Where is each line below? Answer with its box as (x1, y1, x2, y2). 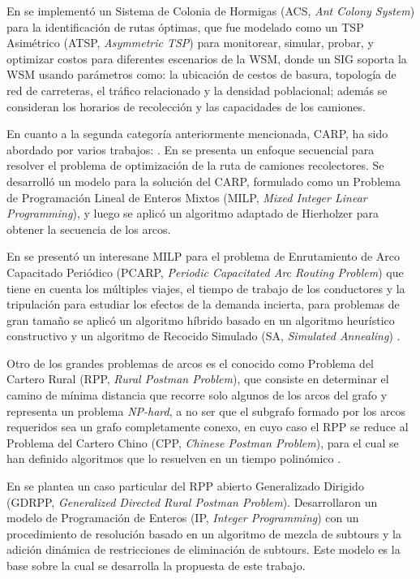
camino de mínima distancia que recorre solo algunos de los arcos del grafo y (6, 387, 388, 404)
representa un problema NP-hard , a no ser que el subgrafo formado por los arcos (6, 402, 406, 419)
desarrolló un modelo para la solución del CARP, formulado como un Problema (6, 172, 401, 189)
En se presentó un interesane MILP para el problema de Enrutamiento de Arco (6, 248, 401, 265)
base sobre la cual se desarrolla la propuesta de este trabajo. (6, 557, 306, 573)
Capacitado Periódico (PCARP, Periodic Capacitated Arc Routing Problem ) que (6, 263, 404, 280)
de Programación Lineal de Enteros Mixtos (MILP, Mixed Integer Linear (6, 188, 367, 205)
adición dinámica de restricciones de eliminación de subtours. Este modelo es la (6, 541, 401, 558)
